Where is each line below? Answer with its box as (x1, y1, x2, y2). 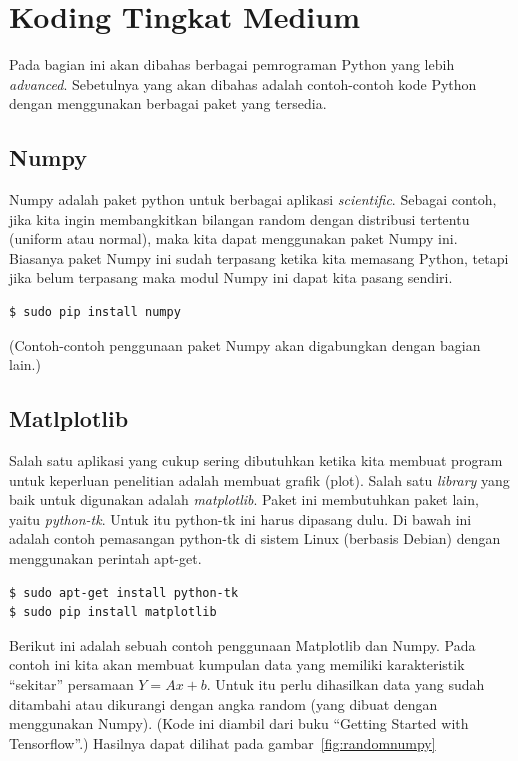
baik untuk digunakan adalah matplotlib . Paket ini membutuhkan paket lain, (9, 489, 479, 510)
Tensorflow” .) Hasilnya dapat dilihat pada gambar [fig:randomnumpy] (9, 732, 436, 753)
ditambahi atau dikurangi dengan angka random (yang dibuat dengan (9, 693, 438, 714)
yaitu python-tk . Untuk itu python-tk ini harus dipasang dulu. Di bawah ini (9, 508, 472, 529)
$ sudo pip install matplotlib (9, 605, 217, 620)
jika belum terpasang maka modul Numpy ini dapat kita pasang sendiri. (9, 267, 453, 288)
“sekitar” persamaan (9, 674, 134, 694)
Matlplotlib (9, 403, 129, 434)
